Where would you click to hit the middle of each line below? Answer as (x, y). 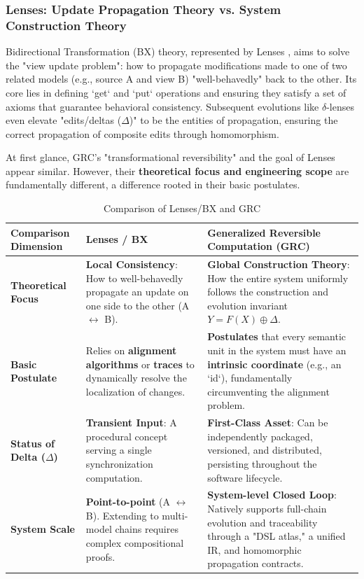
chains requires (147, 529)
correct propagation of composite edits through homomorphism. (142, 133)
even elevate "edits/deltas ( (64, 120)
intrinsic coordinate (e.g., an (274, 364)
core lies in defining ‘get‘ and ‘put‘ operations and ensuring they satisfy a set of (176, 92)
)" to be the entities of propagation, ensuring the (233, 120)
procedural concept (127, 436)
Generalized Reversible (264, 232)
